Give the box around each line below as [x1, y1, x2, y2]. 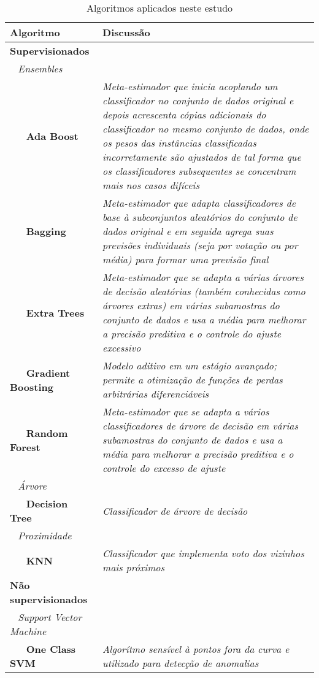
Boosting [10, 379, 53, 394]
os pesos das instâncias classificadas [102, 136, 256, 150]
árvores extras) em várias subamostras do [102, 298, 280, 312]
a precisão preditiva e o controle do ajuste [102, 326, 282, 341]
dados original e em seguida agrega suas [102, 224, 274, 238]
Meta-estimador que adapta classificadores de [102, 196, 296, 210]
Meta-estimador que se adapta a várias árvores [102, 270, 304, 284]
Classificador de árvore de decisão [102, 503, 248, 518]
